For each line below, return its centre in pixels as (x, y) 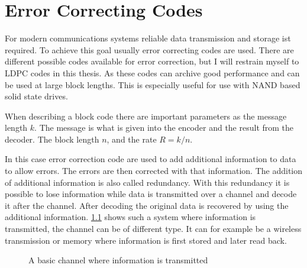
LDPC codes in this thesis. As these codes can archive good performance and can (152, 72)
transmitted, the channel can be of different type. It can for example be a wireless (153, 229)
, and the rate (132, 139)
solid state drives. (36, 96)
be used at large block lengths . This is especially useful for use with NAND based (153, 84)
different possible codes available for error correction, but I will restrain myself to (152, 61)
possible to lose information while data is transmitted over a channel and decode (151, 194)
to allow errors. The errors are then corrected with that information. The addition (154, 171)
